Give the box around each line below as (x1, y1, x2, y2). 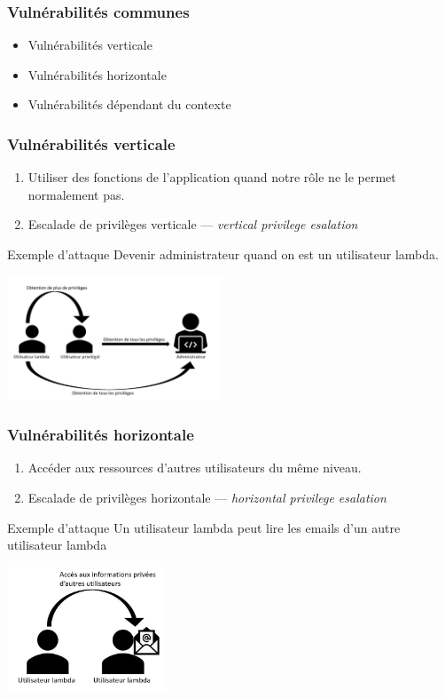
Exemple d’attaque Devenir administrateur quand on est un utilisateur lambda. (7, 245, 439, 263)
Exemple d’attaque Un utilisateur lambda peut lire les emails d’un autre (7, 518, 401, 536)
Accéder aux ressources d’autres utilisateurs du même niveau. (27, 458, 362, 477)
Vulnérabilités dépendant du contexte (27, 95, 231, 114)
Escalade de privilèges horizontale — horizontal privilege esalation (27, 488, 386, 506)
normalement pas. (27, 185, 125, 203)
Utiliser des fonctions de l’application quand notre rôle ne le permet (27, 168, 396, 186)
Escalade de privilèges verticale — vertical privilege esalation (27, 215, 358, 234)
